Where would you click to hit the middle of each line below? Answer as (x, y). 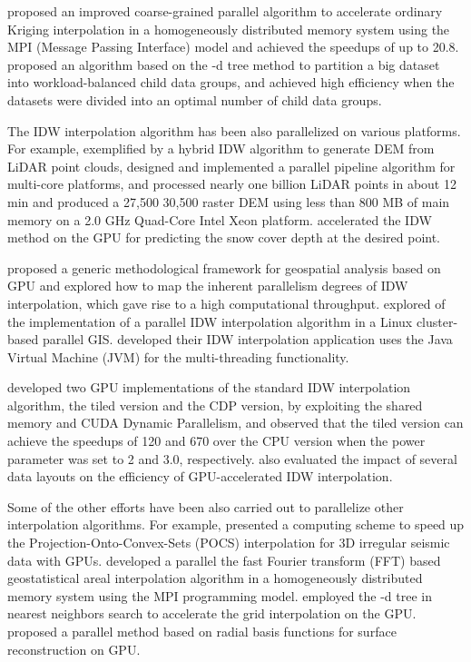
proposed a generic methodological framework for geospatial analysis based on (224, 267)
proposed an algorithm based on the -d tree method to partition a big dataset (224, 64)
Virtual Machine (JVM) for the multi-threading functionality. (178, 356)
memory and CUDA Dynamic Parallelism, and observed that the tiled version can (235, 423)
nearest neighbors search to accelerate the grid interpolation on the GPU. (212, 613)
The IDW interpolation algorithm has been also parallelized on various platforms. (234, 130)
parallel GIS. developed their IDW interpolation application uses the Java (247, 339)
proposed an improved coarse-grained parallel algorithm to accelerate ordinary (225, 11)
